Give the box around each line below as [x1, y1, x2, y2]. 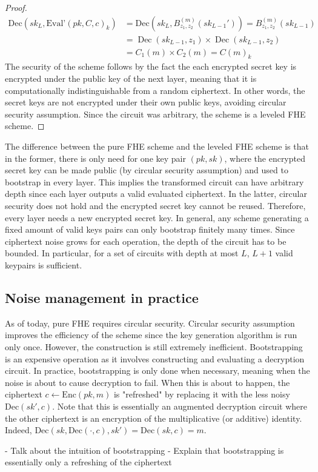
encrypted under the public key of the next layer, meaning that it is [5, 72, 257, 85]
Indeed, [5, 424, 32, 436]
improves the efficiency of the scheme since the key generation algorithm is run [5, 328, 297, 341]
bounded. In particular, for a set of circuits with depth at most [5, 247, 239, 259]
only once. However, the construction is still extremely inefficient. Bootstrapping [5, 340, 303, 353]
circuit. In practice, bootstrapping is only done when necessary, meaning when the [5, 364, 310, 377]
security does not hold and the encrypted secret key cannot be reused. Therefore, [5, 199, 306, 212]
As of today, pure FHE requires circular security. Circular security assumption [5, 316, 295, 329]
